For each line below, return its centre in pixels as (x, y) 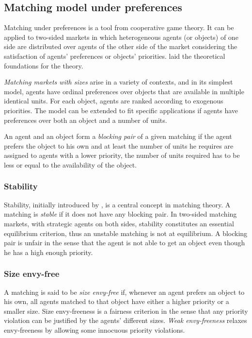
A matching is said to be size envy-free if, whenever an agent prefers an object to (124, 292)
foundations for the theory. (44, 65)
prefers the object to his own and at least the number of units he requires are (119, 145)
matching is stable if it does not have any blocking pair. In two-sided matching (120, 214)
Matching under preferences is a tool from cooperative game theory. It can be (119, 27)
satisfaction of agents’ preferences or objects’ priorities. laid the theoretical (115, 56)
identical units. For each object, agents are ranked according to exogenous (114, 101)
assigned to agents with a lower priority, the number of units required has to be (122, 155)
